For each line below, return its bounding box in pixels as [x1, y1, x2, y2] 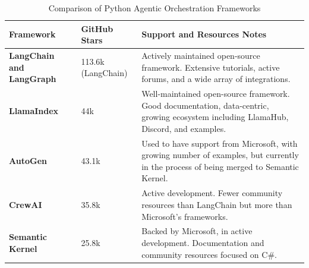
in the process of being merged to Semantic [141, 160, 299, 172]
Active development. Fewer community [141, 187, 283, 199]
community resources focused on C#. [141, 248, 277, 260]
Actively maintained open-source [141, 49, 260, 62]
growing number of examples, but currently [141, 149, 299, 161]
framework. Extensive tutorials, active [141, 61, 280, 73]
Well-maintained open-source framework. [141, 87, 290, 100]
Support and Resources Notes [141, 28, 267, 40]
